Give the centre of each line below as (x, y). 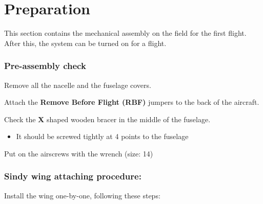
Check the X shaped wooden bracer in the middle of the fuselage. (107, 119)
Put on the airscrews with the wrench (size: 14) (79, 153)
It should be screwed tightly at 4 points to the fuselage (102, 136)
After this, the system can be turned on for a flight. (85, 43)
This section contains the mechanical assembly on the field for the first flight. (125, 33)
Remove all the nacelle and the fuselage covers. (78, 85)
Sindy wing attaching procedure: (73, 176)
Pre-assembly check (45, 66)
